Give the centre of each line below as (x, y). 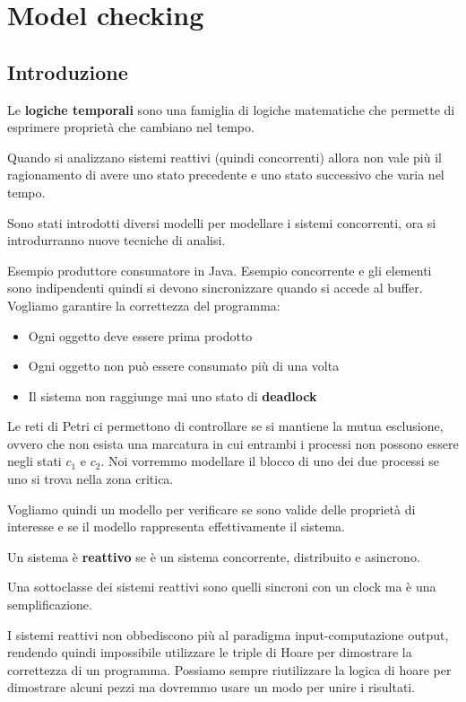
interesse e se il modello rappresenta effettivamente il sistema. (176, 526)
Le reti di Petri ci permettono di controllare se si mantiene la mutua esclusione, (225, 426)
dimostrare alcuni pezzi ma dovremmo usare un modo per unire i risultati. (211, 687)
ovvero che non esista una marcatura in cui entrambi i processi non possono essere (233, 443)
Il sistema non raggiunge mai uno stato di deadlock (173, 395)
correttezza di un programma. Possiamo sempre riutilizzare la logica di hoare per (229, 669)
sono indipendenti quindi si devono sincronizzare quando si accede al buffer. (215, 288)
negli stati (35, 461)
